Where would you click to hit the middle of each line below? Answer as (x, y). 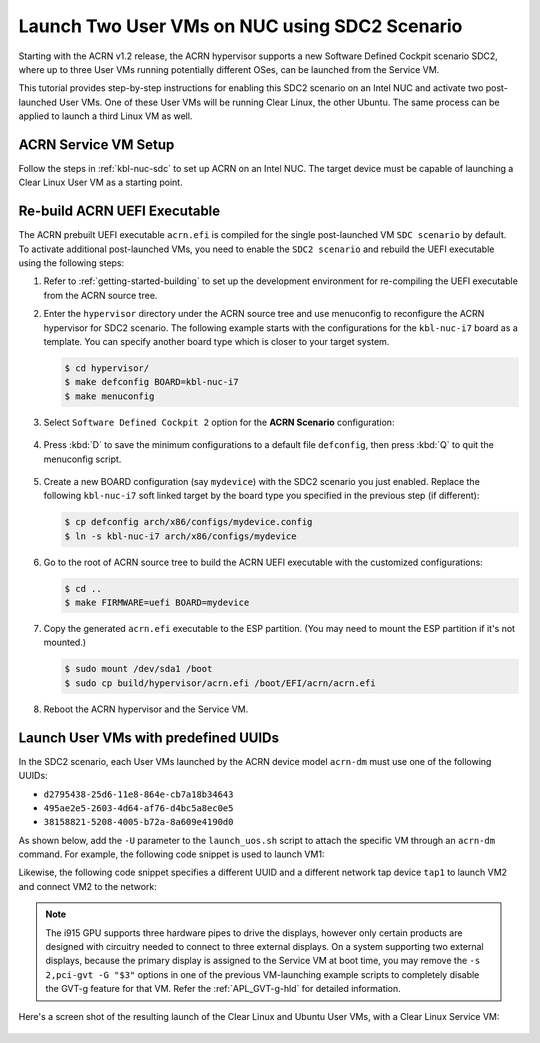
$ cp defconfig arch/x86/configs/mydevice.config (188, 522)
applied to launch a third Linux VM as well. (105, 116)
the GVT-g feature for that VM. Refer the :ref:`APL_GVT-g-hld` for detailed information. (223, 989)
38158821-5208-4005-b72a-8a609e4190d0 (138, 822)
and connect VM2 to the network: (87, 886)
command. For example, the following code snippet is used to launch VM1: (171, 854)
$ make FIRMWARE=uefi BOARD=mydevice (157, 603)
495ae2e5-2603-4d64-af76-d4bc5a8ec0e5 (138, 808)
